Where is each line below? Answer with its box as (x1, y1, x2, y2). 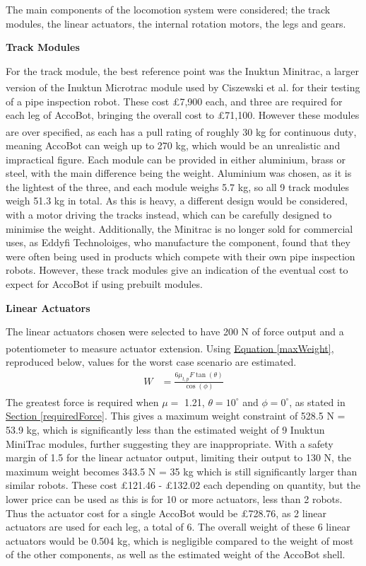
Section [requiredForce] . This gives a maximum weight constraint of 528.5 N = (6, 408, 346, 423)
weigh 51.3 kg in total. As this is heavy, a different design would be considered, (6, 193, 348, 208)
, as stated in (289, 394, 346, 409)
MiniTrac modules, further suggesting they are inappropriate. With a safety (6, 436, 333, 451)
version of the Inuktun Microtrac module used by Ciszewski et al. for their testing (6, 80, 360, 95)
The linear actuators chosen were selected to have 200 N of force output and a (6, 324, 344, 339)
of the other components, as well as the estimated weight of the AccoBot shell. (6, 547, 346, 562)
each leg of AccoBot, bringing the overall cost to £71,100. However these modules (6, 108, 360, 122)
